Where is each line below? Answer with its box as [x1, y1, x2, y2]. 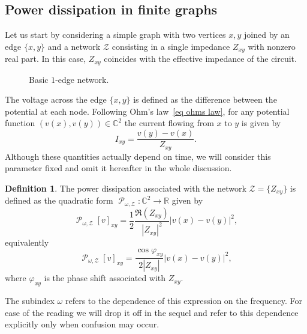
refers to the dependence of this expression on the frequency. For [65, 294, 303, 307]
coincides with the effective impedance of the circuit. [104, 52, 297, 65]
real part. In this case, [5, 52, 86, 65]
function [5, 117, 35, 129]
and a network [47, 40, 101, 52]
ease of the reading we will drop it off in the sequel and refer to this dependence [5, 306, 299, 318]
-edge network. [55, 73, 109, 85]
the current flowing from [124, 117, 214, 129]
